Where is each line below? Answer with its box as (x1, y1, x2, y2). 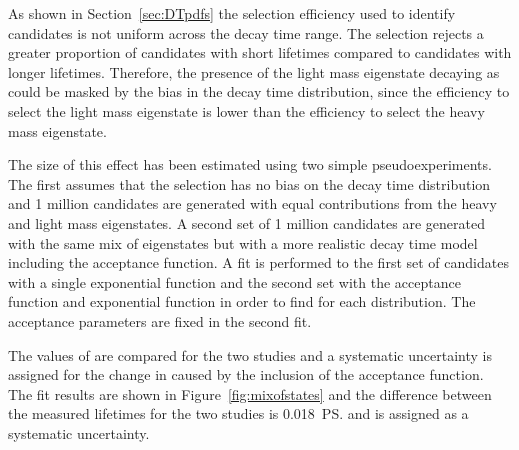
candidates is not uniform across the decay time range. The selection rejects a (8, 22, 484, 43)
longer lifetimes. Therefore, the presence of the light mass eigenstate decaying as (8, 61, 500, 82)
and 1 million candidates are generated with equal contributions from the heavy (8, 193, 497, 214)
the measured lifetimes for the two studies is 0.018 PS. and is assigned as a (8, 403, 469, 424)
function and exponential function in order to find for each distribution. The (8, 291, 476, 312)
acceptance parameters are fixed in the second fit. (8, 310, 312, 331)
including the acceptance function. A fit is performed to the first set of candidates (8, 252, 509, 273)
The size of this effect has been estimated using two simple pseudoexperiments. (8, 154, 492, 175)
